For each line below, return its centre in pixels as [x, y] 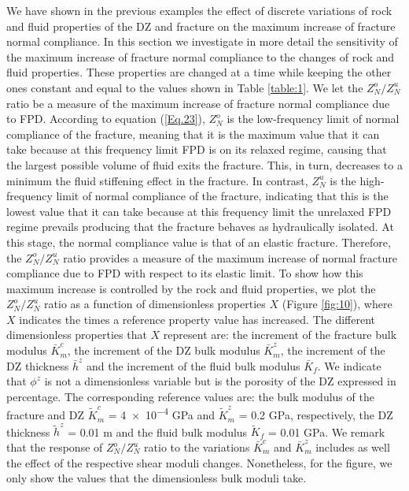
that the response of [55, 447]
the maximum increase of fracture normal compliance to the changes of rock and [201, 56]
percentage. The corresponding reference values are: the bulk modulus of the [190, 396]
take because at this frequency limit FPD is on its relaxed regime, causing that [197, 149]
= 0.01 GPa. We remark [326, 431]
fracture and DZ [46, 415]
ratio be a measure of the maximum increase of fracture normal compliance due [198, 103]
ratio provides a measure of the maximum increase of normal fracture [230, 257]
